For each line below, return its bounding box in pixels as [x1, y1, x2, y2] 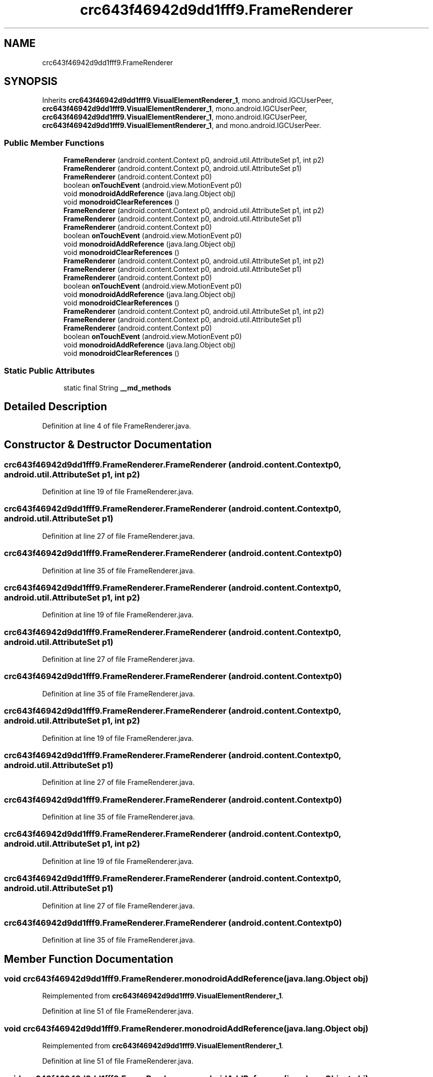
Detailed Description [4, 400, 107, 413]
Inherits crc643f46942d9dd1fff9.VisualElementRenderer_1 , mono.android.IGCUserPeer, [42, 96, 334, 105]
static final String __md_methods [63, 383, 172, 392]
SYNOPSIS [4, 75, 58, 88]
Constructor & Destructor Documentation [4, 438, 212, 451]
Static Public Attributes [4, 365, 95, 376]
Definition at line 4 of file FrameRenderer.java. [42, 421, 191, 430]
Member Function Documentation [4, 952, 173, 965]
